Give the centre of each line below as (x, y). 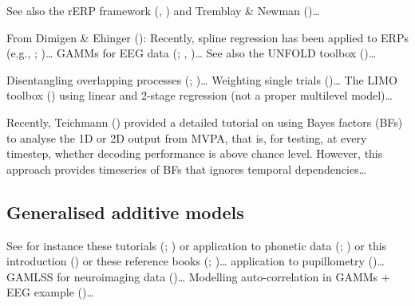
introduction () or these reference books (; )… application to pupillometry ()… (196, 261)
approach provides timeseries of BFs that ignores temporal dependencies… (187, 169)
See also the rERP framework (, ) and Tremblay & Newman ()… (163, 10)
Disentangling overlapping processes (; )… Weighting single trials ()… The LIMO (202, 79)
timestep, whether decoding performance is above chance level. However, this (195, 153)
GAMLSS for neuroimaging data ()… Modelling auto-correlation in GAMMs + (198, 276)
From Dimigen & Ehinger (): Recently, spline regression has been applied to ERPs (207, 37)
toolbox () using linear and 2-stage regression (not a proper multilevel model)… (200, 95)
